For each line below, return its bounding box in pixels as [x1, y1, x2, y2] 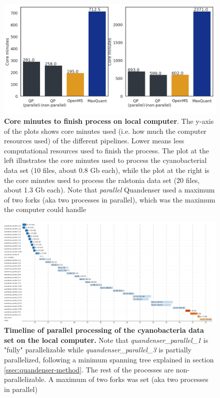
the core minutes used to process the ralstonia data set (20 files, [4, 174, 200, 185]
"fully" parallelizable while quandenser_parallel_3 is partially [4, 344, 191, 355]
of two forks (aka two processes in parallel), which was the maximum [4, 194, 215, 205]
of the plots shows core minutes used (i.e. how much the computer [4, 125, 206, 136]
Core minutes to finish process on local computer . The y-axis [4, 116, 214, 126]
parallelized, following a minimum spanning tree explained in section [4, 354, 214, 365]
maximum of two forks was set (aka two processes [55, 374, 208, 384]
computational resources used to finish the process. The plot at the [4, 145, 209, 155]
